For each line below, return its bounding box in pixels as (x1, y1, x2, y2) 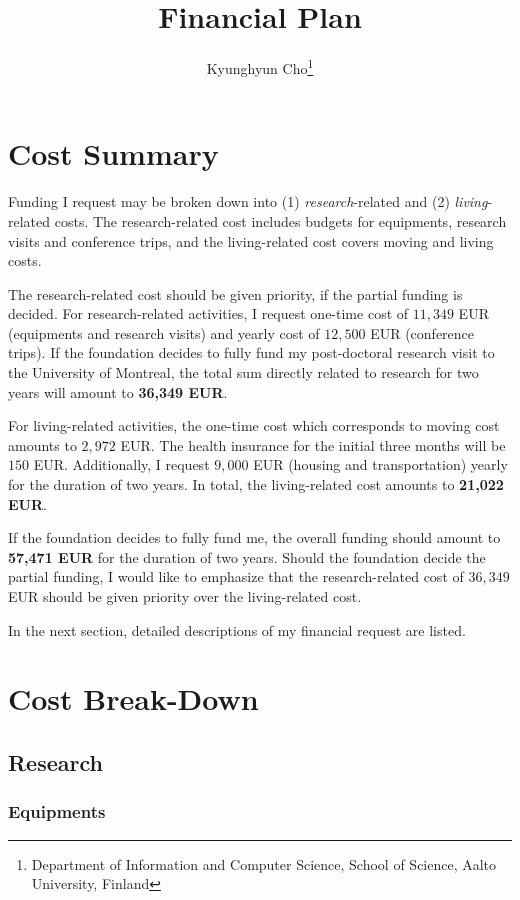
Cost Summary (8, 133, 219, 174)
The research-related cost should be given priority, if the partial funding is (8, 283, 463, 304)
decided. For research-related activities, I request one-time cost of (8, 303, 409, 324)
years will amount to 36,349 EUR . (8, 381, 228, 402)
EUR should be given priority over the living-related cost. (8, 586, 362, 606)
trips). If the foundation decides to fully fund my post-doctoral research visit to (8, 342, 495, 363)
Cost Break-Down (8, 678, 259, 719)
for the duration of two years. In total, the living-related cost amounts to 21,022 (8, 474, 504, 495)
